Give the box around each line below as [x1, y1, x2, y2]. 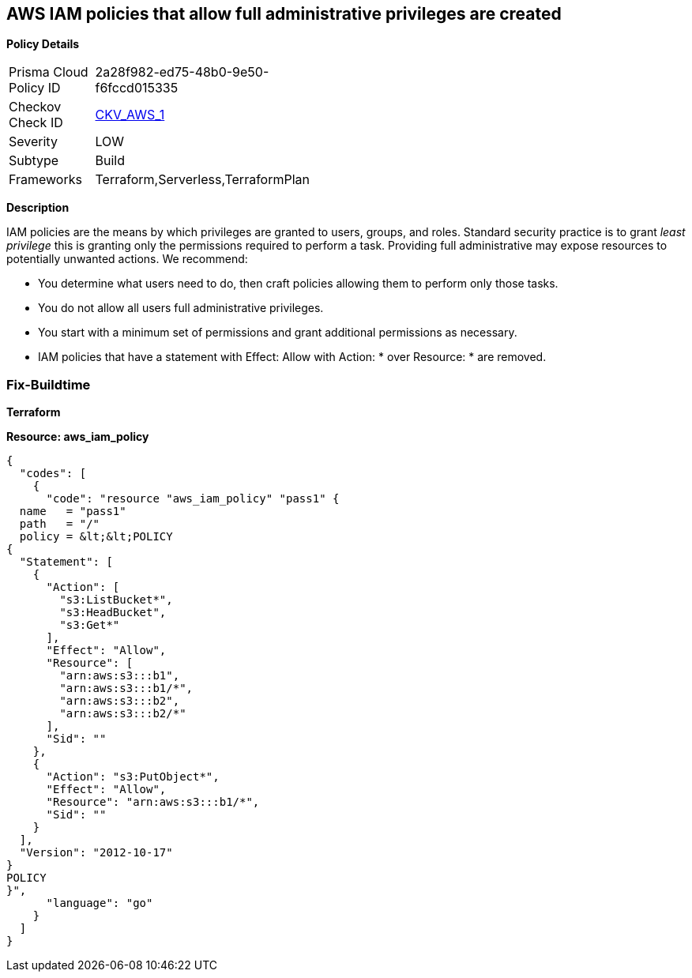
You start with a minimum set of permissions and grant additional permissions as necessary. [38, 325, 517, 340]
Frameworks [9, 171, 82, 188]
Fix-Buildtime [6, 376, 91, 393]
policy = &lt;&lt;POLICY [19, 530, 173, 544]
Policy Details [6, 37, 80, 51]
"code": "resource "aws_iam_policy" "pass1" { [46, 492, 340, 506]
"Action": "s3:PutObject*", [46, 770, 220, 784]
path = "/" [19, 517, 100, 531]
